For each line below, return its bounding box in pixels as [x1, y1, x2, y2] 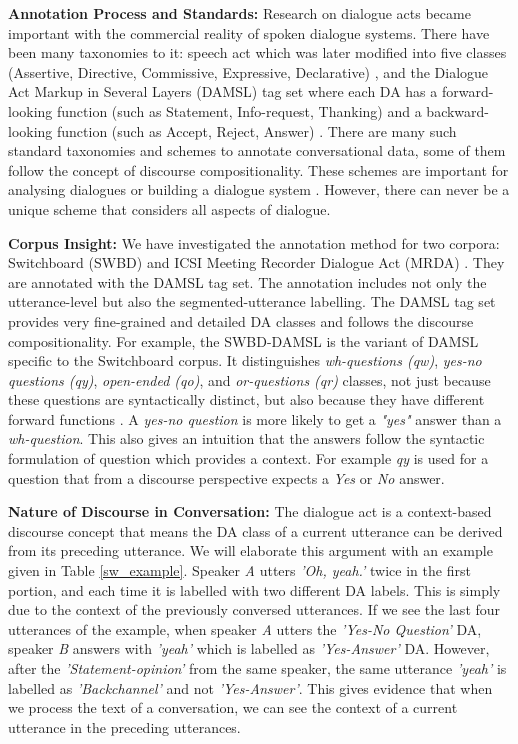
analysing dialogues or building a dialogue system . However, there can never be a [8, 179, 510, 200]
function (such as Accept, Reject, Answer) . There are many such [57, 120, 457, 141]
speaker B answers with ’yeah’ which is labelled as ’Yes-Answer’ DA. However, [8, 638, 490, 659]
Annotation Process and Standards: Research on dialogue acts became [8, 3, 471, 23]
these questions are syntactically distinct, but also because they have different [8, 389, 485, 410]
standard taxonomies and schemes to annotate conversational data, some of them [8, 140, 506, 161]
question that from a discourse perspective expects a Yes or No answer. [8, 467, 445, 488]
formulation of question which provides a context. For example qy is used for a [8, 448, 489, 469]
